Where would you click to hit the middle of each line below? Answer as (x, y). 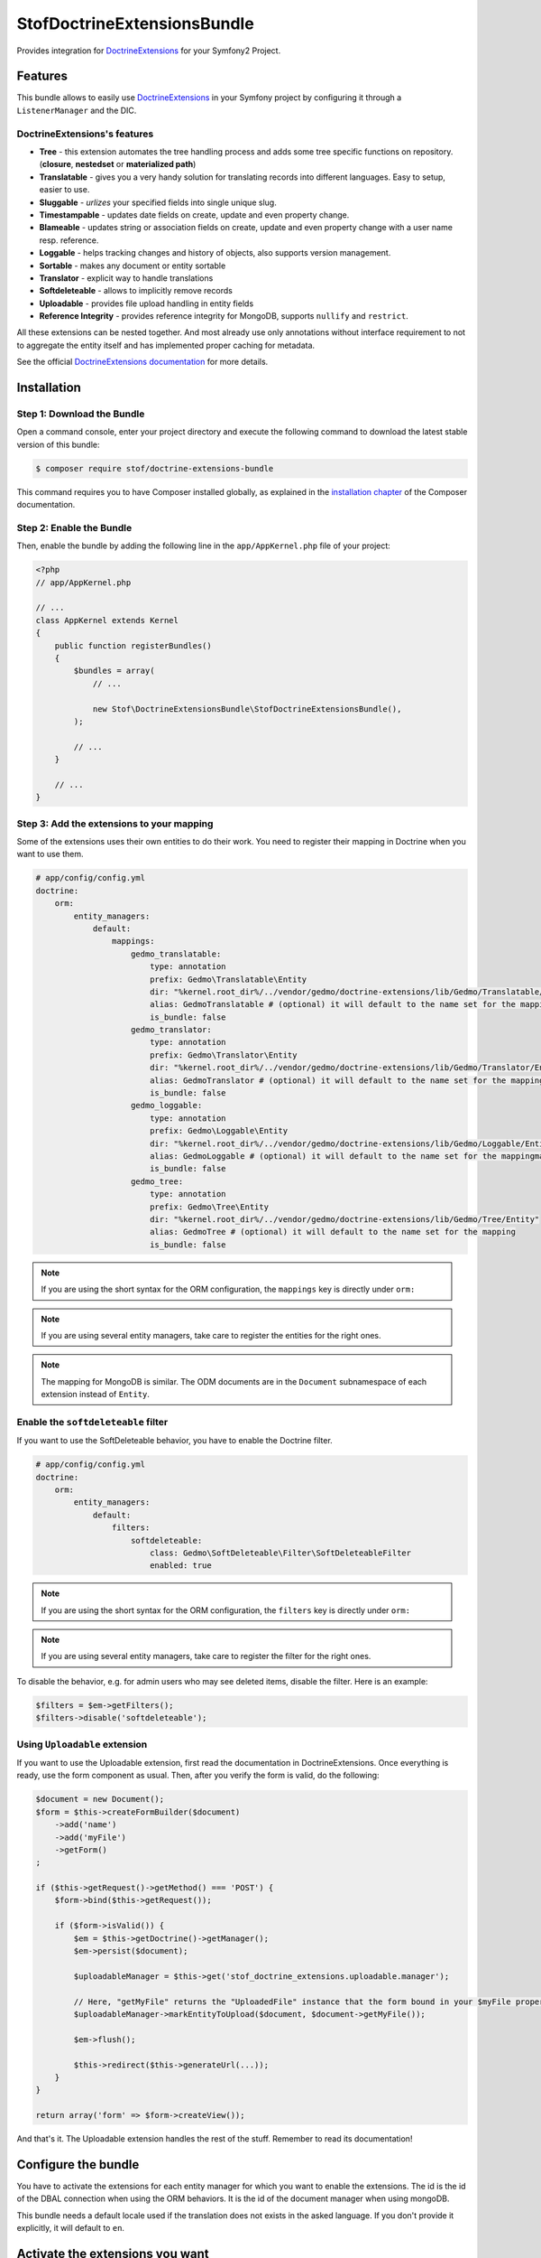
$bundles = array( (114, 671)
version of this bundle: (58, 444)
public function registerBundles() (133, 645)
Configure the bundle (78, 2165)
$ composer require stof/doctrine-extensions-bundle (155, 468)
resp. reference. (69, 240)
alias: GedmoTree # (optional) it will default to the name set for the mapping (332, 1232)
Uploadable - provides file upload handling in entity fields (147, 303)
